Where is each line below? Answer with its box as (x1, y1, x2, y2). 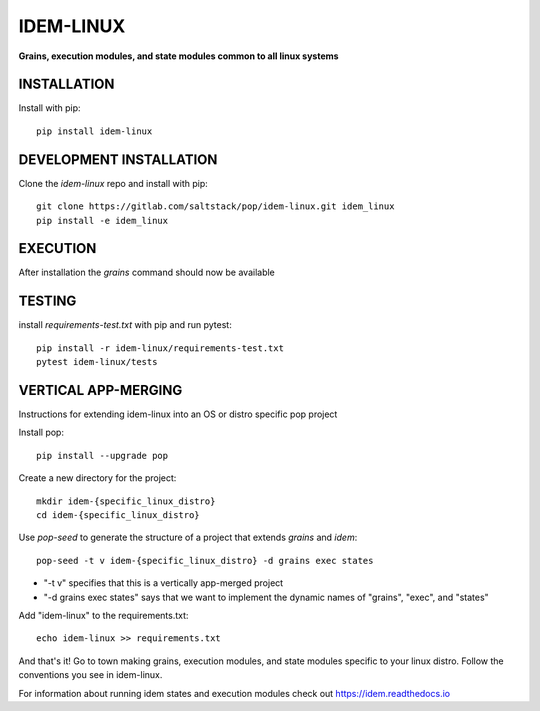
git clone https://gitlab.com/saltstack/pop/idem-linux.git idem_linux (36, 201, 395, 212)
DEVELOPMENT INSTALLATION (18, 151, 218, 168)
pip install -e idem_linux (36, 215, 169, 226)
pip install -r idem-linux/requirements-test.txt (36, 342, 285, 354)
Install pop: (18, 426, 65, 439)
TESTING (18, 293, 77, 310)
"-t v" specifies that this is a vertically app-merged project (43, 577, 284, 589)
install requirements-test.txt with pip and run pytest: (18, 319, 232, 331)
